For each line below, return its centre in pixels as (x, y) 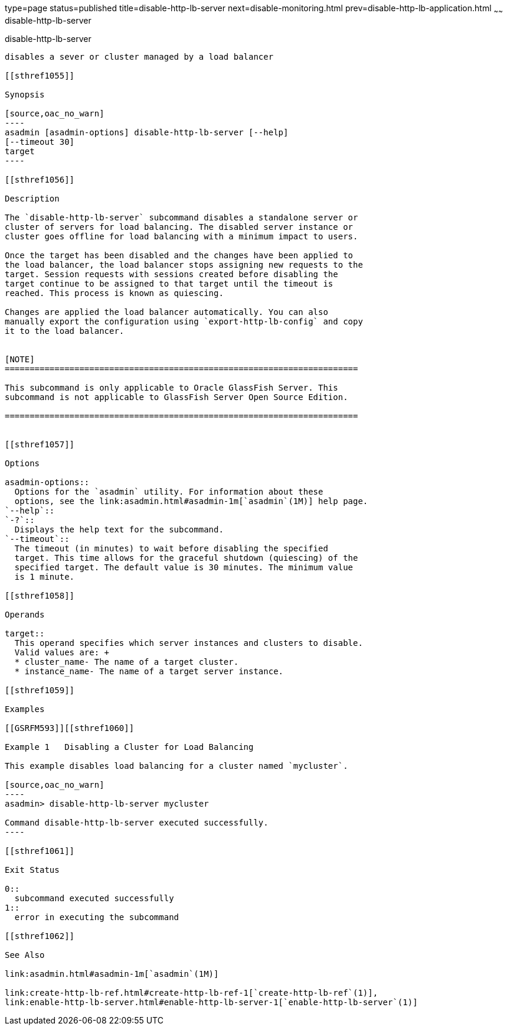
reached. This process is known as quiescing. (114, 293)
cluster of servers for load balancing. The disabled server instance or (179, 227)
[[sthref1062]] (40, 936)
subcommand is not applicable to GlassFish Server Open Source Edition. (176, 397)
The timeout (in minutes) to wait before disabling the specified (171, 548)
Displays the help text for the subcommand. (119, 529)
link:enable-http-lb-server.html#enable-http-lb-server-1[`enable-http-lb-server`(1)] (211, 1002)
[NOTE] (20, 359)
